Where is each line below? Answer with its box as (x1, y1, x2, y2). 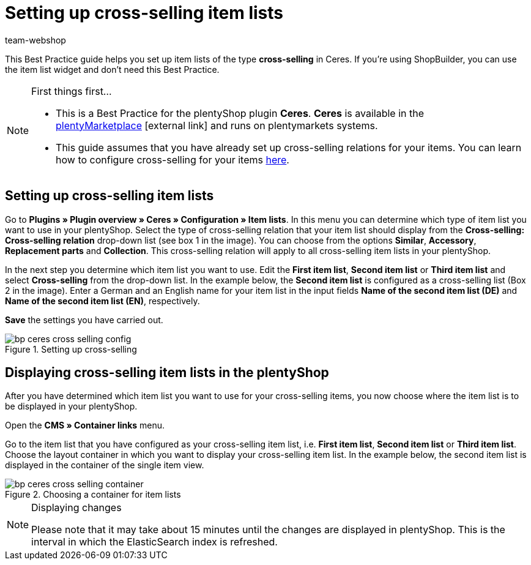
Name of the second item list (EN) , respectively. (5, 295, 200, 306)
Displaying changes (31, 501, 122, 514)
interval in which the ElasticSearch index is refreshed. (31, 536, 278, 548)
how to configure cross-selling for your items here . (56, 153, 289, 166)
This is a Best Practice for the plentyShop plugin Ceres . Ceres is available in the (56, 107, 425, 119)
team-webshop (5, 34, 66, 45)
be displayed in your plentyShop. (5, 401, 138, 412)
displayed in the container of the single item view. (5, 460, 204, 471)
